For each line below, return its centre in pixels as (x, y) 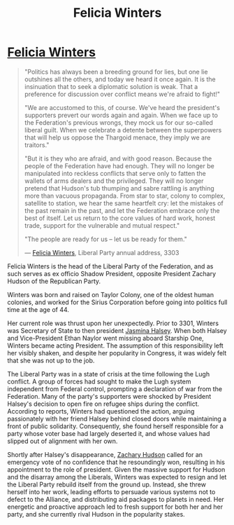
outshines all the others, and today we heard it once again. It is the (120, 79)
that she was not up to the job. (51, 360)
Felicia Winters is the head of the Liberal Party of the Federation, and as (110, 266)
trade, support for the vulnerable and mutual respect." (102, 225)
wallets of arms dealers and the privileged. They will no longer (114, 181)
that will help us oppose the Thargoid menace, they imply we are (117, 137)
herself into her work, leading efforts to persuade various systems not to (111, 491)
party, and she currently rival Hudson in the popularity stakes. (96, 514)
